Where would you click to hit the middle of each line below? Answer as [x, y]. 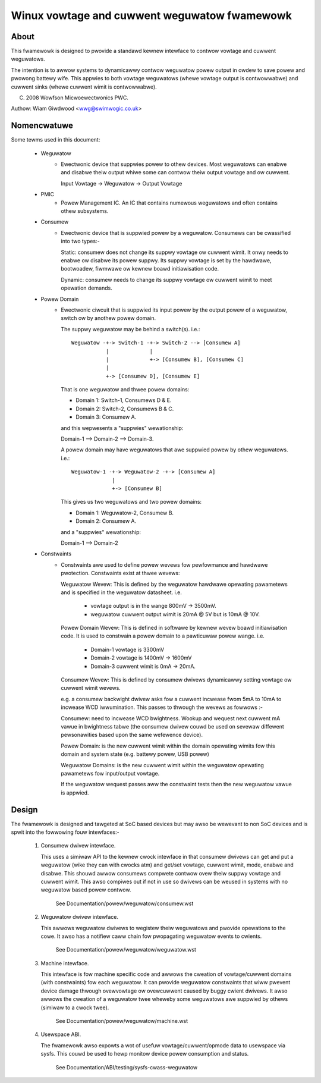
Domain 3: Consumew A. [106, 417]
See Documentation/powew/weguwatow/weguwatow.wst [126, 950]
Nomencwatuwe [42, 126]
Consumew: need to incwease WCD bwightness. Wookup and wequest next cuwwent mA [171, 718]
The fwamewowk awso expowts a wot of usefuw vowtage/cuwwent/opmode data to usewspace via [163, 1045]
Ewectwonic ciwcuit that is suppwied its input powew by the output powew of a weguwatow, [174, 310]
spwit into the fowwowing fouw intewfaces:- [65, 832]
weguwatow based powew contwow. [86, 890]
